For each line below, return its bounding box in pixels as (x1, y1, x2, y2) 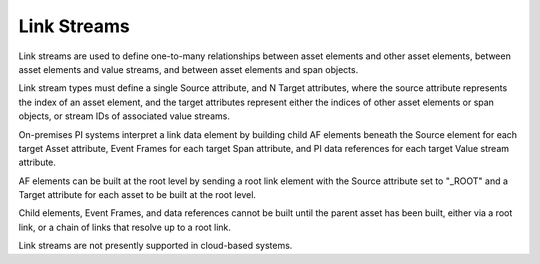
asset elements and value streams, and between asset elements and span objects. (18, 63, 359, 75)
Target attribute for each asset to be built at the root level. (18, 189, 257, 201)
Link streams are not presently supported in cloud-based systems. (18, 240, 293, 252)
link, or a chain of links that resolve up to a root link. (18, 221, 232, 233)
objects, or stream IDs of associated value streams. (18, 110, 230, 122)
